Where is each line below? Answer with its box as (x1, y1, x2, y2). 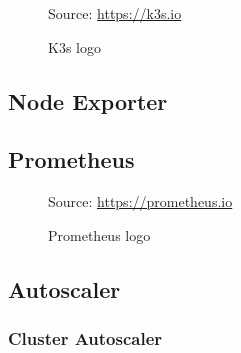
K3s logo (48, 36, 101, 57)
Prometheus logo (48, 224, 151, 245)
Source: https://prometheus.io (48, 191, 233, 212)
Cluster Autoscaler (8, 326, 163, 351)
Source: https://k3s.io (48, 3, 182, 23)
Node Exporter (8, 85, 168, 116)
